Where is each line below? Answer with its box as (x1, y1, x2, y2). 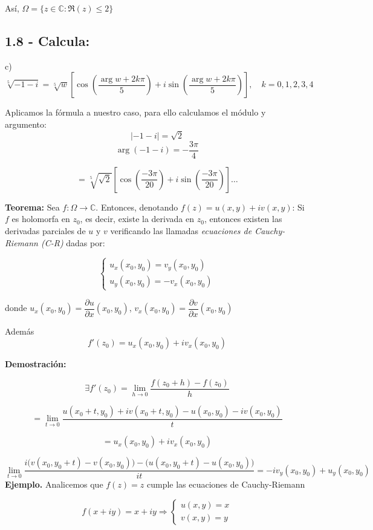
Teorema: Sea (5, 200, 60, 213)
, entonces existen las (204, 212, 282, 225)
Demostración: (5, 358, 66, 370)
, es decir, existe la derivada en (80, 212, 195, 225)
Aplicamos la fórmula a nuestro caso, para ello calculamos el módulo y (5, 106, 266, 119)
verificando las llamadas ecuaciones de (110, 224, 252, 237)
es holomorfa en (11, 212, 70, 225)
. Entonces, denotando (96, 200, 178, 213)
